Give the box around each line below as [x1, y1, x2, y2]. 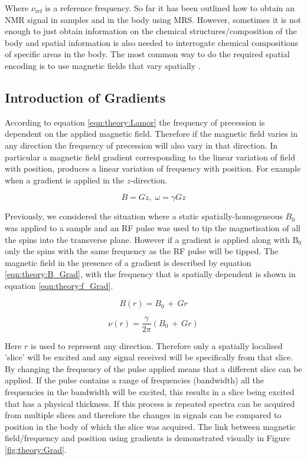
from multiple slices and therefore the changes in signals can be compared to [5, 409, 282, 421]
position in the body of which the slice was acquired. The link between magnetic [5, 420, 296, 432]
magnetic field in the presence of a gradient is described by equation [5, 256, 252, 268]
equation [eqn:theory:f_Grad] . [5, 279, 113, 291]
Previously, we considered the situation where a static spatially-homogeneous [5, 210, 283, 222]
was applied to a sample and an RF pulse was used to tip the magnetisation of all [5, 221, 301, 234]
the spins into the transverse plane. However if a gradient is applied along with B [5, 233, 299, 245]
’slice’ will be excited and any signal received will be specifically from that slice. [5, 351, 293, 363]
